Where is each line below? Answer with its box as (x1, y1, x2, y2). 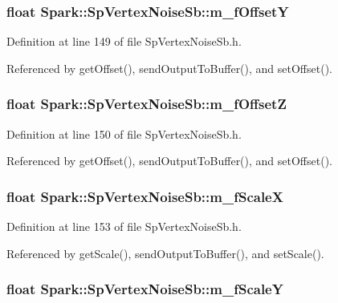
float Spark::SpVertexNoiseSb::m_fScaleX (6, 186, 283, 206)
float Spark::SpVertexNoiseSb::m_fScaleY (6, 279, 283, 299)
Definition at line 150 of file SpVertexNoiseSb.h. (6, 125, 242, 142)
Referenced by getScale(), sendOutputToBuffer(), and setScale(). (6, 244, 324, 261)
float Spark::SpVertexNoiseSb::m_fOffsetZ (6, 94, 287, 114)
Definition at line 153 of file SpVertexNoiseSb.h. (6, 218, 242, 235)
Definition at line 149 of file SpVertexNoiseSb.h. (6, 33, 242, 50)
